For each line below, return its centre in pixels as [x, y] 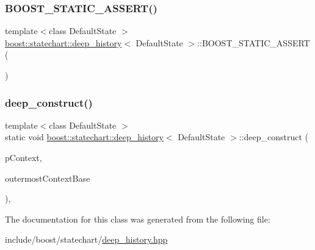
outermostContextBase [48, 178]
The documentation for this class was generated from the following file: [138, 219]
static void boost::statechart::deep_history [84, 137]
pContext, [24, 157]
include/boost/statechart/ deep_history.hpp [86, 239]
